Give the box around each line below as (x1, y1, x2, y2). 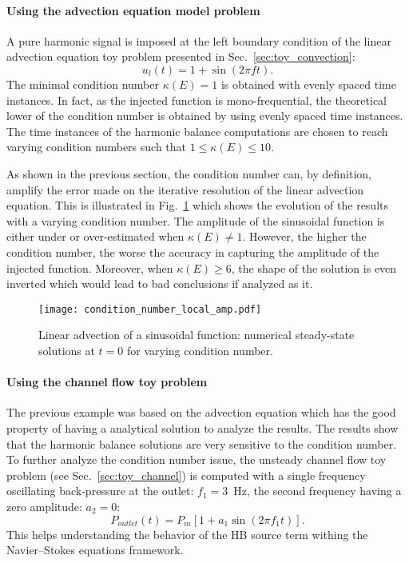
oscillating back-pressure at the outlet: (6, 482, 194, 499)
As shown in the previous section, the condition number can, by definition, (6, 165, 371, 182)
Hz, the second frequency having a (233, 482, 402, 499)
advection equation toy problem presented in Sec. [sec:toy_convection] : (6, 48, 355, 65)
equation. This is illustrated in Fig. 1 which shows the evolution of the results (6, 197, 388, 214)
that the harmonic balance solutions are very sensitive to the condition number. (6, 435, 397, 452)
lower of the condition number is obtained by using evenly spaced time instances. (6, 107, 403, 124)
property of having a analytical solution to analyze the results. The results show (6, 419, 399, 436)
